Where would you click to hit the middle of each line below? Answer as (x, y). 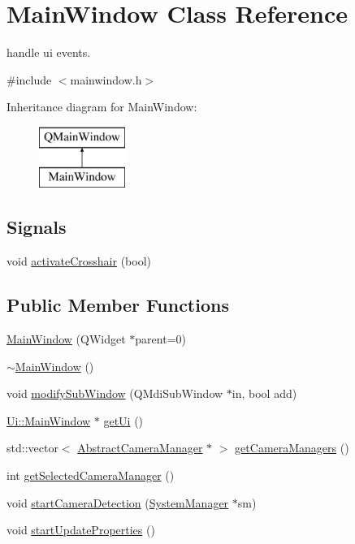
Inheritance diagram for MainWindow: (102, 107)
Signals (37, 227)
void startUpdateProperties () (81, 530)
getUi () (123, 420)
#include (29, 79)
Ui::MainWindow (49, 420)
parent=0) (160, 339)
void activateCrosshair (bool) (79, 261)
